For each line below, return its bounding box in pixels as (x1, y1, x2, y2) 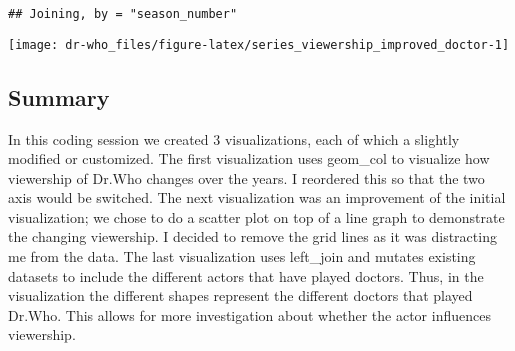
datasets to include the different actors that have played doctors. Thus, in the (8, 265, 484, 286)
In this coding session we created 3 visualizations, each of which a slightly (8, 128, 460, 149)
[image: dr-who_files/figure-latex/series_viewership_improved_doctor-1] (8, 37, 510, 52)
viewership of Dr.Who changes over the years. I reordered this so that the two (8, 167, 485, 188)
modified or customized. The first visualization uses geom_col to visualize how (8, 148, 490, 169)
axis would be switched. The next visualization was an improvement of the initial (8, 187, 506, 208)
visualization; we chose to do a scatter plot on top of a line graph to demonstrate (8, 206, 505, 227)
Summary (8, 81, 110, 112)
